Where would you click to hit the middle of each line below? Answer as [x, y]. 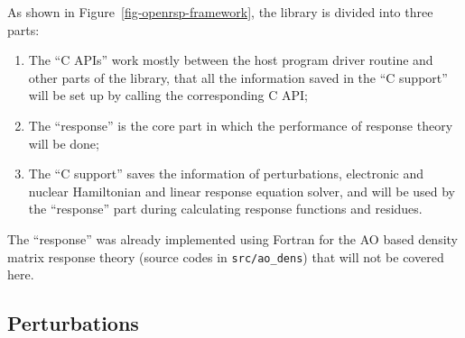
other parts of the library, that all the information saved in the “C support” [238, 77]
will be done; [64, 143]
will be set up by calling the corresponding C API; [168, 95]
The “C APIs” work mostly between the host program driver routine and [231, 60]
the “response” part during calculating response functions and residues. [225, 209]
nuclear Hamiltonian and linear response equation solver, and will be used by [242, 191]
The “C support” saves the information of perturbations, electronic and [226, 174]
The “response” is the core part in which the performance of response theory [241, 125]
